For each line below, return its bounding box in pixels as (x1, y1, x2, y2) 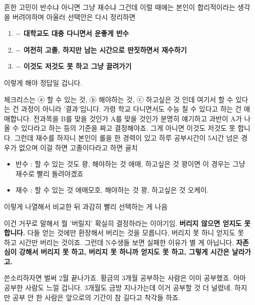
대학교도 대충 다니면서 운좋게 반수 (24, 28, 129, 38)
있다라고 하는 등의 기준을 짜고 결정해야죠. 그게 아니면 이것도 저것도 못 (21, 123, 235, 133)
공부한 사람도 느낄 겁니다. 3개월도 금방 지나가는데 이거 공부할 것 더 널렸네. (4, 282, 232, 293)
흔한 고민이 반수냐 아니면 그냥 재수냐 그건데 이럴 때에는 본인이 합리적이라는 (4, 2, 235, 12)
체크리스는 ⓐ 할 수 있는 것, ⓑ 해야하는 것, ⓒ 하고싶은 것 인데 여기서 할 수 (4, 94, 233, 104)
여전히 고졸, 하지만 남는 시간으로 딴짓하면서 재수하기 (24, 44, 187, 55)
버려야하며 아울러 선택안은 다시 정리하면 (12, 11, 136, 22)
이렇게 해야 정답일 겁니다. (4, 77, 82, 87)
